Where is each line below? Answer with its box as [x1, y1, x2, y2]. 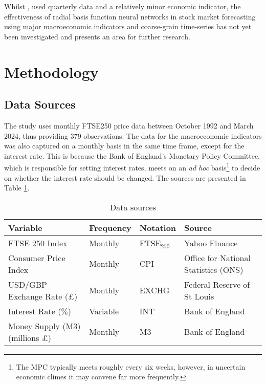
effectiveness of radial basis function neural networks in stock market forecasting [4, 11, 256, 22]
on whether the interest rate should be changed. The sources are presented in [4, 172, 246, 183]
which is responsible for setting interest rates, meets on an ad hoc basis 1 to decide [4, 161, 260, 173]
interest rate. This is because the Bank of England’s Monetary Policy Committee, [4, 150, 260, 161]
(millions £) [8, 331, 52, 344]
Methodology [4, 61, 99, 82]
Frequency [89, 221, 131, 233]
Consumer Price [8, 251, 65, 264]
